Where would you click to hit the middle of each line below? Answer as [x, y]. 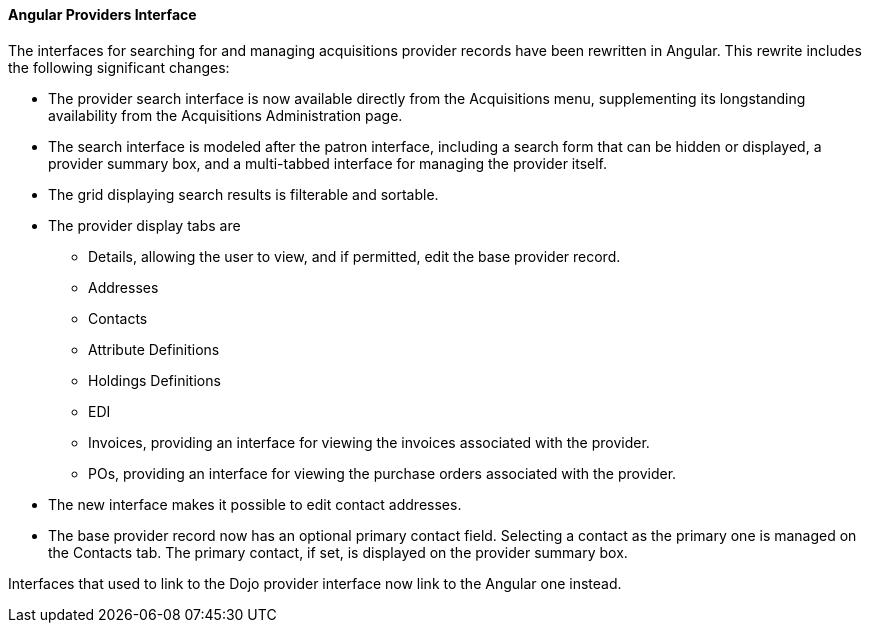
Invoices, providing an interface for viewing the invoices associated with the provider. [369, 442]
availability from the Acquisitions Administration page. [225, 115]
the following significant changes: [119, 67]
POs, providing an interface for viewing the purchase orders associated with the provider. [382, 473]
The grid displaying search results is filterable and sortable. [243, 194]
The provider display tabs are [144, 225]
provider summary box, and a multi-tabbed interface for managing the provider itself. [328, 163]
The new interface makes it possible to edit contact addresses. [255, 504]
